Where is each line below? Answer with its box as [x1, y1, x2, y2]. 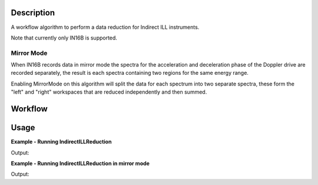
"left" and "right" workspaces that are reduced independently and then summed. [11, 88, 207, 95]
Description [11, 8, 55, 18]
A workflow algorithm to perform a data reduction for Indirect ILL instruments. [11, 24, 200, 31]
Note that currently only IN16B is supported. [11, 34, 118, 41]
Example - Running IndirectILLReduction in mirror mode [11, 160, 150, 167]
